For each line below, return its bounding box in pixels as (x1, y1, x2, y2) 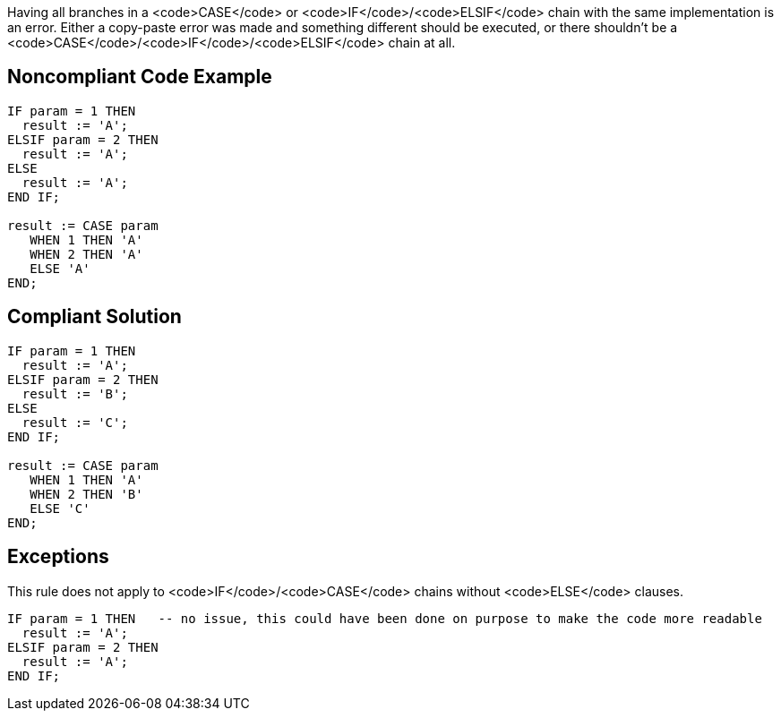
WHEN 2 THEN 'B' (30, 486, 143, 501)
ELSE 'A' (30, 261, 90, 276)
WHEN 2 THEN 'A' (30, 246, 143, 261)
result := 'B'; (21, 386, 128, 401)
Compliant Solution (7, 305, 182, 329)
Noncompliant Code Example (7, 65, 272, 89)
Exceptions (7, 545, 109, 568)
